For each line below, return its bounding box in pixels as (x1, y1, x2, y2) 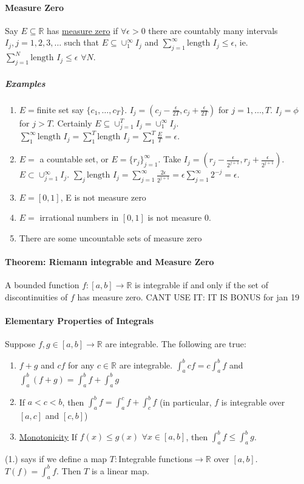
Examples (5, 77, 46, 89)
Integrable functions (118, 452, 193, 465)
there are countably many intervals (148, 24, 278, 36)
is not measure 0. (147, 211, 211, 224)
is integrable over (221, 395, 285, 408)
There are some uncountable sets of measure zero (19, 232, 202, 244)
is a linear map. (91, 464, 149, 477)
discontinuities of (5, 291, 68, 303)
